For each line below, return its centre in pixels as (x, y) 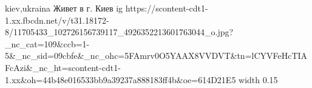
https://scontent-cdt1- (167, 8)
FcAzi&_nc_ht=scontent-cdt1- (63, 67)
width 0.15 (258, 79)
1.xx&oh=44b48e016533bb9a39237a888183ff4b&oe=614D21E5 (120, 79)
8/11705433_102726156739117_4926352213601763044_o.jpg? (119, 32)
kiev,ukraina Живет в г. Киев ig (64, 8)
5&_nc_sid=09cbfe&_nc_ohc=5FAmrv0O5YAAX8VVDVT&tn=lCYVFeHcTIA (156, 56)
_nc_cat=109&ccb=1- (47, 43)
